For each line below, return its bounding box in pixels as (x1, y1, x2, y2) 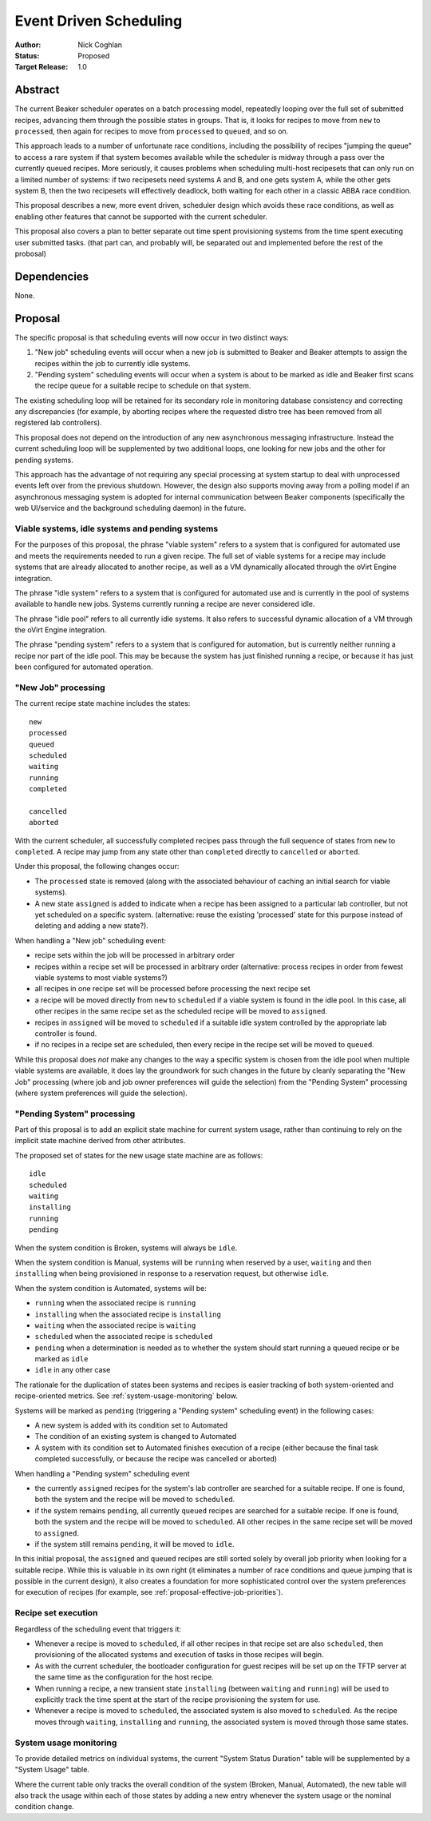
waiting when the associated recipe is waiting (34, 1320, 196, 1330)
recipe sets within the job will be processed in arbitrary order (34, 950, 235, 960)
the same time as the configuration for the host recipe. (34, 1672, 215, 1682)
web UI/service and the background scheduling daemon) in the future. (14, 504, 247, 513)
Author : (14, 40, 42, 50)
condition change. (14, 1802, 75, 1811)
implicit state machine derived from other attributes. (14, 1136, 186, 1146)
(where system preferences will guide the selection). (14, 1088, 188, 1098)
